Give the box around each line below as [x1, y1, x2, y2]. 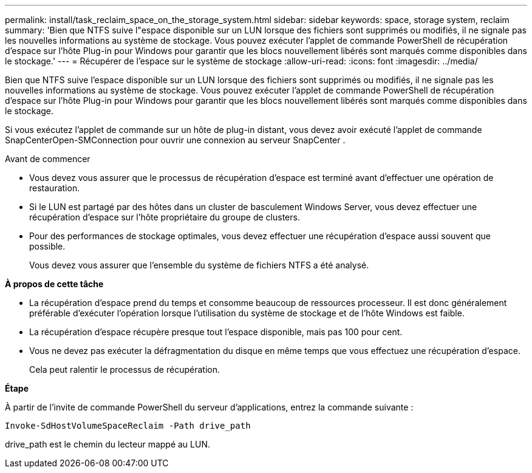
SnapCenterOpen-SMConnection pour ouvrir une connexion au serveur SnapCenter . [5, 135, 346, 145]
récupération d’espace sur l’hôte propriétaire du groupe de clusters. [29, 212, 300, 222]
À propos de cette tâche [5, 279, 104, 289]
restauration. [29, 183, 80, 193]
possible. [29, 241, 66, 251]
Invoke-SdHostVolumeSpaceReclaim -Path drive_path [5, 421, 251, 430]
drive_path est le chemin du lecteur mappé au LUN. [5, 439, 211, 449]
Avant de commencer [5, 154, 90, 164]
